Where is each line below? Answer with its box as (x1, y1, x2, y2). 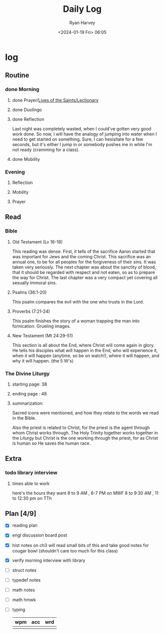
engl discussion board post (12, 532, 67, 538)
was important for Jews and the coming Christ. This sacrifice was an (12, 253, 151, 259)
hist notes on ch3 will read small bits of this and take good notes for (12, 542, 149, 548)
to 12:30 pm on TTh (12, 495, 52, 501)
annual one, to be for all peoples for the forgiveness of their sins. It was (12, 259, 156, 265)
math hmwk (12, 597, 36, 603)
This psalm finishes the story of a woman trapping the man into (12, 318, 140, 324)
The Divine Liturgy (5, 370, 50, 377)
